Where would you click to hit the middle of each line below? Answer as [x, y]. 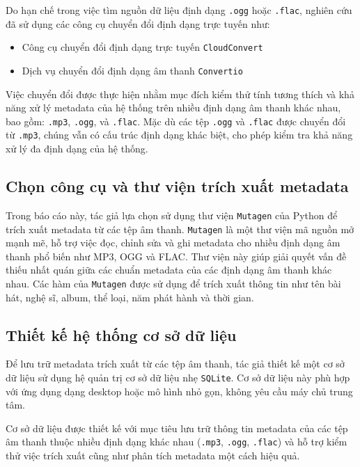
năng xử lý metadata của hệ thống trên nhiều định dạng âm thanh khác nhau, [173, 108]
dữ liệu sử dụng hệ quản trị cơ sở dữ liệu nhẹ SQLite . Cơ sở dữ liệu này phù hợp [178, 377]
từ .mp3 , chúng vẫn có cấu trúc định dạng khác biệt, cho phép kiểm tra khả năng [179, 135]
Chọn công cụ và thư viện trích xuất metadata [177, 186]
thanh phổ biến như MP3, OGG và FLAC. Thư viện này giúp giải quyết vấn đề [176, 256]
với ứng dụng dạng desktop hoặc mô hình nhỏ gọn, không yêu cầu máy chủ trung [179, 391]
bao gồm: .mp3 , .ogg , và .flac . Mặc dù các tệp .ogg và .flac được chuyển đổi [176, 121]
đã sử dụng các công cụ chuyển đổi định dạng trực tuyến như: [138, 23]
